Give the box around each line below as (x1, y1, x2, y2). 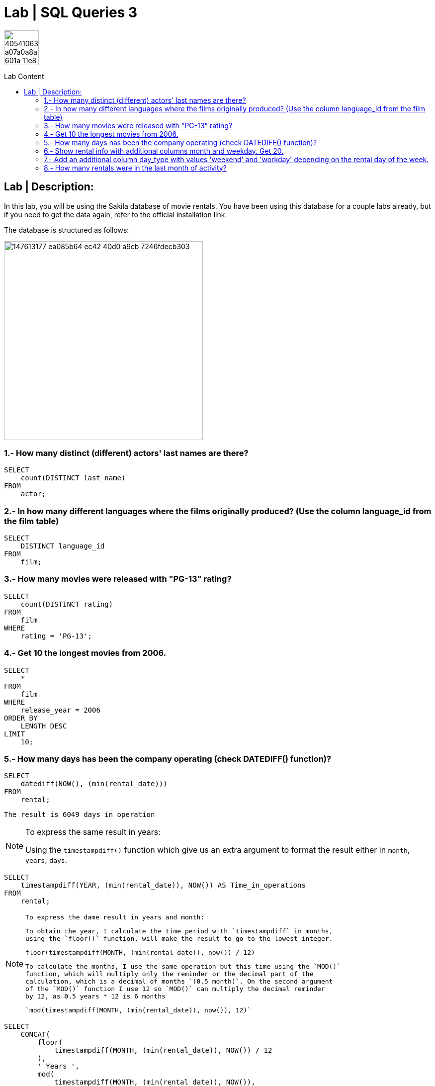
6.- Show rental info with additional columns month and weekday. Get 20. (44, 146, 284, 155)
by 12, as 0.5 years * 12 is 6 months (25, 993, 166, 1000)
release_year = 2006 (20, 706, 100, 714)
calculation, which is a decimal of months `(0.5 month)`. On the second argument (25, 978, 333, 986)
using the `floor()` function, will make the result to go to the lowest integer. (25, 935, 333, 943)
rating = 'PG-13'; (20, 632, 92, 640)
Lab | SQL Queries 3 (4, 4, 137, 21)
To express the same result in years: (25, 827, 161, 837)
